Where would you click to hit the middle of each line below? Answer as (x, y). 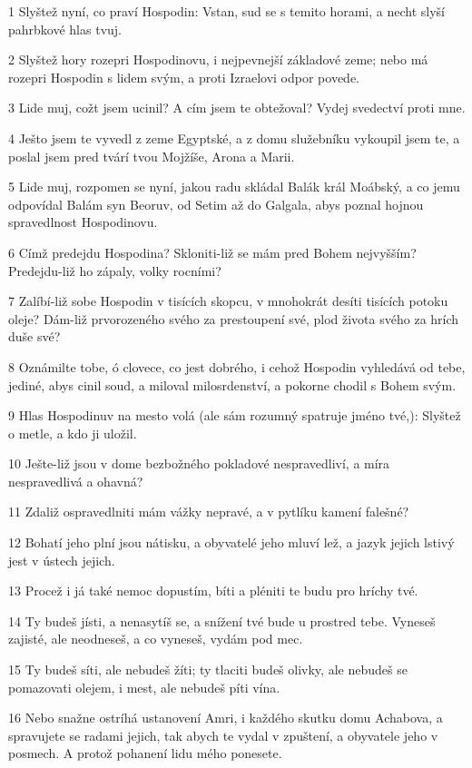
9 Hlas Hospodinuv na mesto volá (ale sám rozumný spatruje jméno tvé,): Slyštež (235, 415)
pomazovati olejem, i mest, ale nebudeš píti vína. (144, 687)
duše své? (34, 336)
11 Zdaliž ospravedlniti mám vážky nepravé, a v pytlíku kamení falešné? (209, 512)
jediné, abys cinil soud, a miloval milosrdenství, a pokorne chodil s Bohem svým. (232, 384)
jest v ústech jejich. (62, 560)
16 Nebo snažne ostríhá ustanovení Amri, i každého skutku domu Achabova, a (226, 718)
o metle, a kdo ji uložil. (73, 433)
